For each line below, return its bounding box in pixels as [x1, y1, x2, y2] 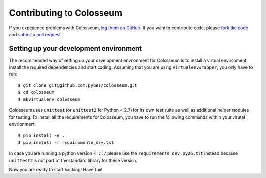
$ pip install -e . [18, 133, 65, 138]
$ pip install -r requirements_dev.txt [18, 140, 114, 145]
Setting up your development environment [9, 44, 142, 53]
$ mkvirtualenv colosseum [18, 96, 81, 102]
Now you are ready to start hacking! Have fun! [9, 166, 103, 172]
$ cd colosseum [18, 89, 55, 95]
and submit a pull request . [9, 31, 62, 37]
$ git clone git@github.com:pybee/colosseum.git [18, 83, 137, 88]
